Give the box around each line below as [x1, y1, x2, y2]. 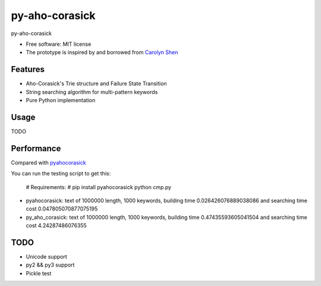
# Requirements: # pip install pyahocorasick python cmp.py [26, 183, 172, 190]
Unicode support [26, 253, 68, 260]
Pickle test [26, 269, 52, 276]
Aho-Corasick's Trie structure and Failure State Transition [26, 80, 167, 87]
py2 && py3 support [26, 262, 75, 269]
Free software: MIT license [26, 40, 92, 48]
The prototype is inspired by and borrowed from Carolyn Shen [26, 49, 178, 56]
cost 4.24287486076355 [26, 222, 87, 229]
